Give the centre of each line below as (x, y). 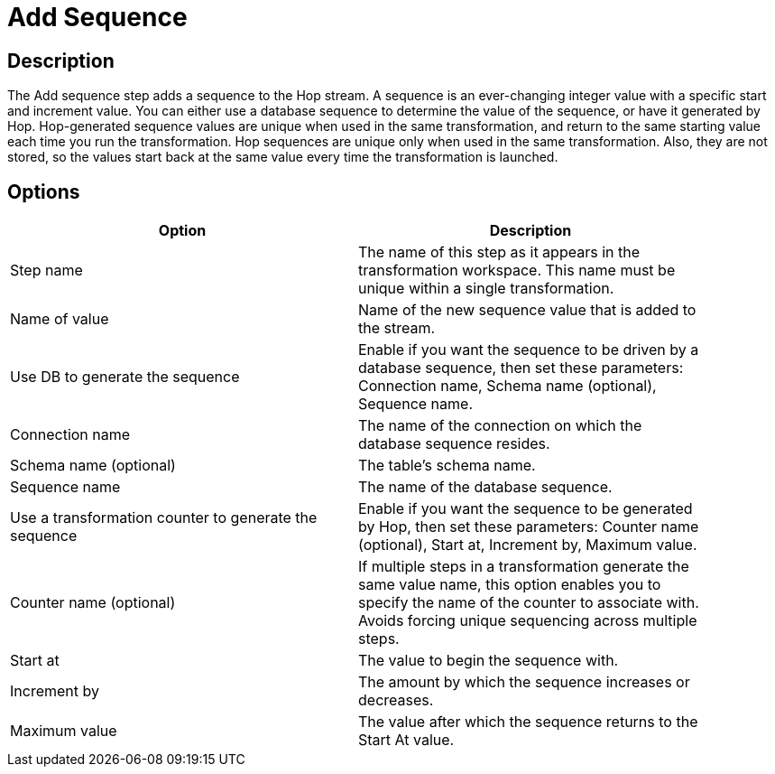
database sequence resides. (454, 444)
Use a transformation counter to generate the (164, 518)
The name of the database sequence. (485, 487)
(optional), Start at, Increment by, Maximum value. (528, 545)
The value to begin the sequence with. (489, 661)
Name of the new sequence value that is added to (527, 310)
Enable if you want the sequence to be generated (526, 509)
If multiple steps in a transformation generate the (524, 567)
